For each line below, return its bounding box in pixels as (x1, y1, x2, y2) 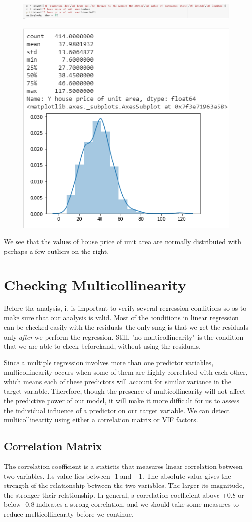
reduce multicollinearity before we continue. (4, 509, 134, 519)
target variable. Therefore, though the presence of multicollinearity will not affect (4, 386, 246, 396)
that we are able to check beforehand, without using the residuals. (4, 341, 201, 351)
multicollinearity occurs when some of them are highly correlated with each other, (4, 367, 248, 377)
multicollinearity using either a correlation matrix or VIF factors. (4, 414, 198, 425)
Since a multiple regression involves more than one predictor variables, (4, 357, 214, 367)
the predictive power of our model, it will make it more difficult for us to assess (4, 396, 240, 406)
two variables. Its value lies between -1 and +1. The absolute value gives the (4, 470, 231, 481)
